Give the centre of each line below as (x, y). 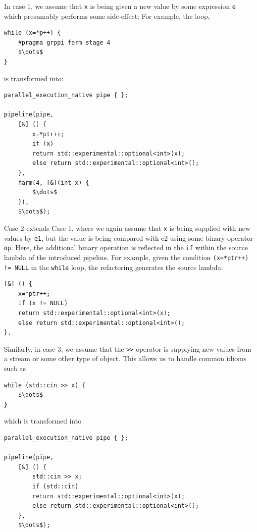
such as (15, 368)
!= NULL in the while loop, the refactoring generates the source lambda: (114, 267)
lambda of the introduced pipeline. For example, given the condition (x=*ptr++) (126, 257)
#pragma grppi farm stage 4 (64, 42)
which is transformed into (43, 421)
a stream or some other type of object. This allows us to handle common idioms (125, 358)
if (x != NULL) (43, 303)
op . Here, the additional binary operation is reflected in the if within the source (126, 247)
